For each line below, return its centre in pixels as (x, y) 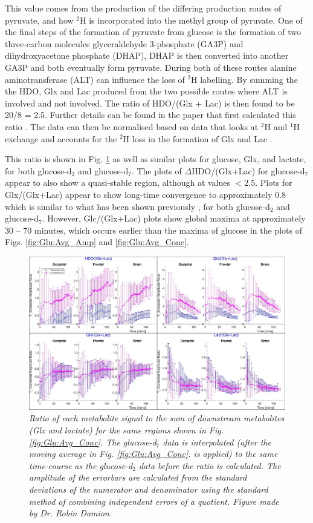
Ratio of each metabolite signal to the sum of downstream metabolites (157, 418)
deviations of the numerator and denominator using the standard (149, 489)
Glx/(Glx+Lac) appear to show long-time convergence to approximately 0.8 (145, 194)
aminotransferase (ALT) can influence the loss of (95, 79)
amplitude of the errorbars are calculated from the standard (138, 477)
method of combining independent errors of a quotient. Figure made (154, 501)
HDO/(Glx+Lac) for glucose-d (248, 170)
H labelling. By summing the (244, 79)
